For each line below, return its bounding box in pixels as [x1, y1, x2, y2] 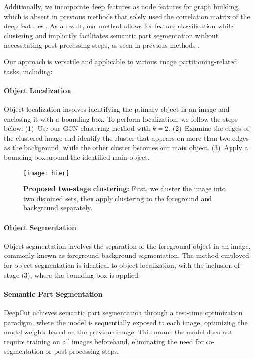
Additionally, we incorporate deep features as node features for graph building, [4, 1, 240, 11]
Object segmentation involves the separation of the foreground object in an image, [4, 240, 251, 251]
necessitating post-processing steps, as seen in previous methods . [4, 40, 200, 50]
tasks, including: [4, 66, 53, 76]
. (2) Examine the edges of [168, 123, 249, 133]
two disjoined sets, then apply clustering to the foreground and [23, 193, 212, 203]
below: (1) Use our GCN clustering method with [4, 123, 150, 133]
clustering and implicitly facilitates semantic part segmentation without [4, 30, 219, 40]
